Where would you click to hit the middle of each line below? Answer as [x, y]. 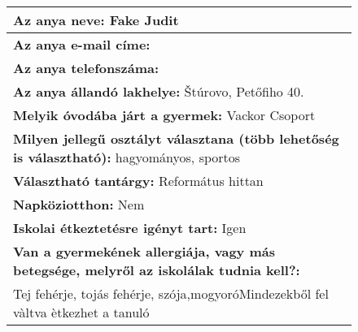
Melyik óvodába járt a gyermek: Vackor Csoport [164, 115]
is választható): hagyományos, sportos [127, 157]
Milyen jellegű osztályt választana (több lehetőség [176, 138]
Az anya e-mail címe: [82, 44]
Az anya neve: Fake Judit [96, 20]
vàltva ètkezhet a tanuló [81, 312]
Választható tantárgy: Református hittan [138, 181]
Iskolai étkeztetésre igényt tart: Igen [130, 228]
